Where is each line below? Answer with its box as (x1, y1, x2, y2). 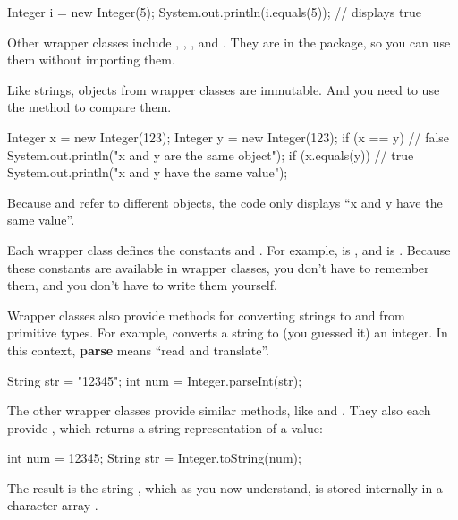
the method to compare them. (7, 98, 172, 116)
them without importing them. (7, 50, 175, 69)
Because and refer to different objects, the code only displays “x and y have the (7, 192, 443, 211)
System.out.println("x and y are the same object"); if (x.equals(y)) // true (7, 145, 414, 164)
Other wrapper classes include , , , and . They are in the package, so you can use (7, 32, 451, 51)
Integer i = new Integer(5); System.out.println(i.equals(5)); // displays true (7, 3, 421, 21)
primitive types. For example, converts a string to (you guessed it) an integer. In (7, 323, 448, 342)
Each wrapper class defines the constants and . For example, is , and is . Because (7, 240, 451, 259)
